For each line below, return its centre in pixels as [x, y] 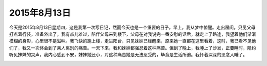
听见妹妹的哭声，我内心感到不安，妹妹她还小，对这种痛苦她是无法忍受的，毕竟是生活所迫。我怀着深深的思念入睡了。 [128, 55]
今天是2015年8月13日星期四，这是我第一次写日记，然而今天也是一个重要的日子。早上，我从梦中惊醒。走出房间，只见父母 [132, 27]
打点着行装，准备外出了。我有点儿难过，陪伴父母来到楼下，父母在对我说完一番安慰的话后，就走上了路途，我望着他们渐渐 [133, 34]
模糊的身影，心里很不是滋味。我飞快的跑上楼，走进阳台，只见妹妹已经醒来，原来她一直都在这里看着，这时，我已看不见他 [133, 41]
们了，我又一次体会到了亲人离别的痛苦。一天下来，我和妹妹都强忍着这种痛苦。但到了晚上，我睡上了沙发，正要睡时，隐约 [133, 48]
